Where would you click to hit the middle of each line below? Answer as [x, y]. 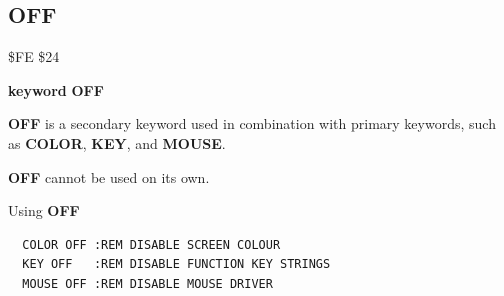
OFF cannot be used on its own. [109, 176]
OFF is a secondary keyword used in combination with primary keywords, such [252, 123]
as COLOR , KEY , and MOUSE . [117, 142]
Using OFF [44, 210]
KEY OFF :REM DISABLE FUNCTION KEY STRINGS [176, 264]
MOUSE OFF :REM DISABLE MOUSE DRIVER [147, 283]
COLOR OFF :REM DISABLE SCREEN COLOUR [151, 244]
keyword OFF [56, 89]
